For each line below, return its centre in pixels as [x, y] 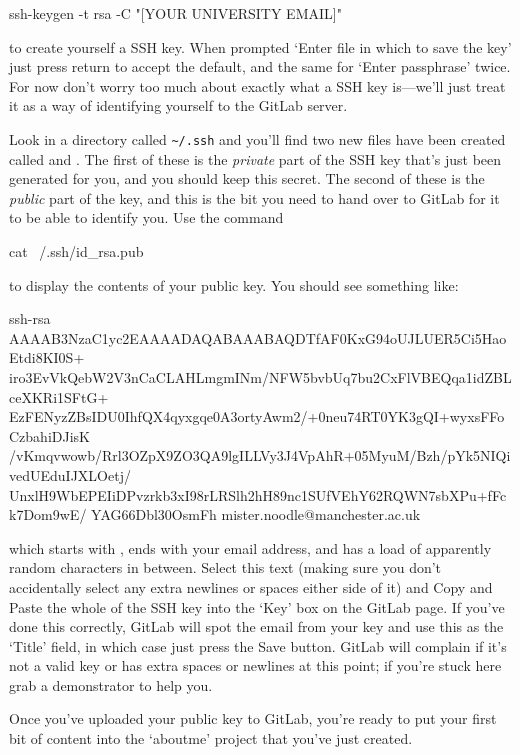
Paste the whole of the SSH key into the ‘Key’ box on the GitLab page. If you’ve [257, 606]
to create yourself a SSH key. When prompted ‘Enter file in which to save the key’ [260, 46]
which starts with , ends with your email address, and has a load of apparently [250, 547]
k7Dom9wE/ [48, 514]
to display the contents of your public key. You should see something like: [234, 284]
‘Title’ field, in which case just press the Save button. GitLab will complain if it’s [258, 645]
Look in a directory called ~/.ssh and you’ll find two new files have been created [257, 138]
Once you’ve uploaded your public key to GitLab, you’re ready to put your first [253, 718]
